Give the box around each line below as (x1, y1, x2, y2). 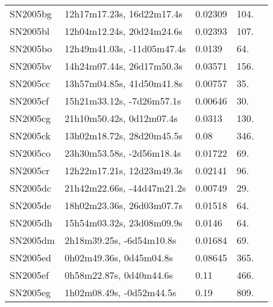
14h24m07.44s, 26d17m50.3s (64, 59, 183, 73)
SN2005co (10, 146, 51, 160)
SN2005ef (10, 268, 49, 282)
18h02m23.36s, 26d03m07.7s (64, 198, 183, 212)
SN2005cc (10, 76, 51, 90)
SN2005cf (10, 94, 49, 108)
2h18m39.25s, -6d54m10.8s (64, 233, 177, 247)
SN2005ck (10, 129, 51, 142)
